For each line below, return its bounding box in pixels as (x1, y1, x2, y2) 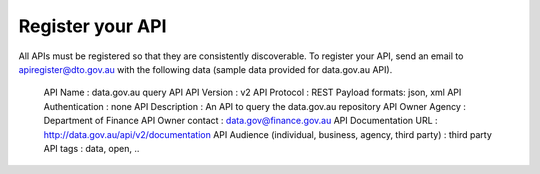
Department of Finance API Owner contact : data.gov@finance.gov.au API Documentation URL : (43, 115, 439, 127)
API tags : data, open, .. (43, 142, 140, 154)
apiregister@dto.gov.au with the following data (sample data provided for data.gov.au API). (18, 63, 393, 75)
